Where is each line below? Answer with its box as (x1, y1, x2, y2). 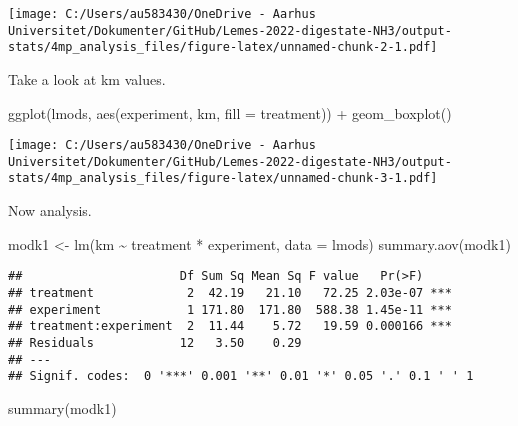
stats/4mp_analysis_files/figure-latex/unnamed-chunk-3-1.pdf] (8, 171, 438, 186)
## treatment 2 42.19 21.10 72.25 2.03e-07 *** (8, 285, 452, 300)
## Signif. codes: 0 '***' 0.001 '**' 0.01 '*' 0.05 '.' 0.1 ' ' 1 (8, 369, 474, 384)
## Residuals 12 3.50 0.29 (8, 335, 302, 350)
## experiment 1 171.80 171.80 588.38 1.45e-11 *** (8, 302, 452, 317)
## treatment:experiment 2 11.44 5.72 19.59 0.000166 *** (8, 319, 452, 334)
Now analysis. (8, 200, 92, 221)
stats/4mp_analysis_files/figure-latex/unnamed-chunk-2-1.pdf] (8, 40, 438, 55)
